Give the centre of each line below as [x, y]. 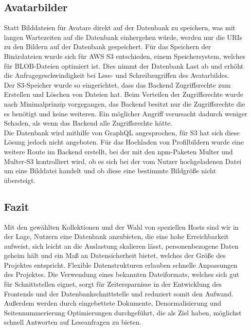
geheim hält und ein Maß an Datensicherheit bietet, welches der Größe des [115, 255]
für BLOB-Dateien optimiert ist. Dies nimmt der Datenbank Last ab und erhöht [124, 65]
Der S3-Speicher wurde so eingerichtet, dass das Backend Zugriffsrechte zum [117, 84]
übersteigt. [20, 180]
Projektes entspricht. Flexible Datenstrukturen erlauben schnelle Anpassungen [121, 265]
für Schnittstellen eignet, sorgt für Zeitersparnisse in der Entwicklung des [113, 284]
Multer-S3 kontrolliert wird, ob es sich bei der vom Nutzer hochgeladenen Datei [123, 161]
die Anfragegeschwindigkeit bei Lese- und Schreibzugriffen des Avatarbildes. [117, 75]
